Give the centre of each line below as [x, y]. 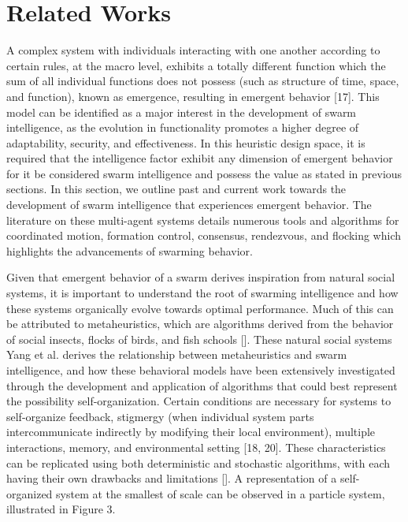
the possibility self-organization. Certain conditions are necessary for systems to [199, 401]
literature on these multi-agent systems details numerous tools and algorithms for [203, 220]
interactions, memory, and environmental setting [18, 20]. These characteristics [196, 447]
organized [30, 493]
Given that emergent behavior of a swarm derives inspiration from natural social [201, 277]
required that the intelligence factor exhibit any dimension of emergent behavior [200, 158]
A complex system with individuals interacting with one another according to [193, 50]
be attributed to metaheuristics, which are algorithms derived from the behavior [200, 324]
